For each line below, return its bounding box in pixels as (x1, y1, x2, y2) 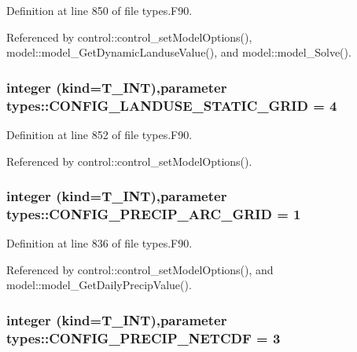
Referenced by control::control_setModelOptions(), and (6, 261, 274, 277)
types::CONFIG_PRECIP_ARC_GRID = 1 (6, 203, 301, 223)
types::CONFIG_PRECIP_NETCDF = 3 (6, 328, 281, 347)
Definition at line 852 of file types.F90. (6, 126, 193, 142)
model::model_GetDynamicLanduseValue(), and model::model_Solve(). (6, 44, 351, 60)
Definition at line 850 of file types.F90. (6, 2, 193, 18)
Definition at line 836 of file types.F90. (6, 235, 193, 251)
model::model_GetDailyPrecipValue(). (6, 277, 192, 293)
